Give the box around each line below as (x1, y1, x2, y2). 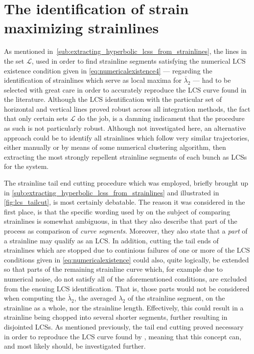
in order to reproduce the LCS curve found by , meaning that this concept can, (4, 331, 242, 341)
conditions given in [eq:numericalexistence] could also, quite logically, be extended (4, 254, 249, 264)
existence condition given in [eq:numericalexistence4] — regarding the (4, 65, 212, 75)
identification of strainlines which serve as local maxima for (4, 75, 182, 85)
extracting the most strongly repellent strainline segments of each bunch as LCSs (4, 151, 247, 162)
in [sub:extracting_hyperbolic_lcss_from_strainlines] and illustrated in (4, 187, 219, 197)
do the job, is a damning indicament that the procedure (77, 113, 245, 123)
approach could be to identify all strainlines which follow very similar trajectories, (4, 132, 250, 142)
